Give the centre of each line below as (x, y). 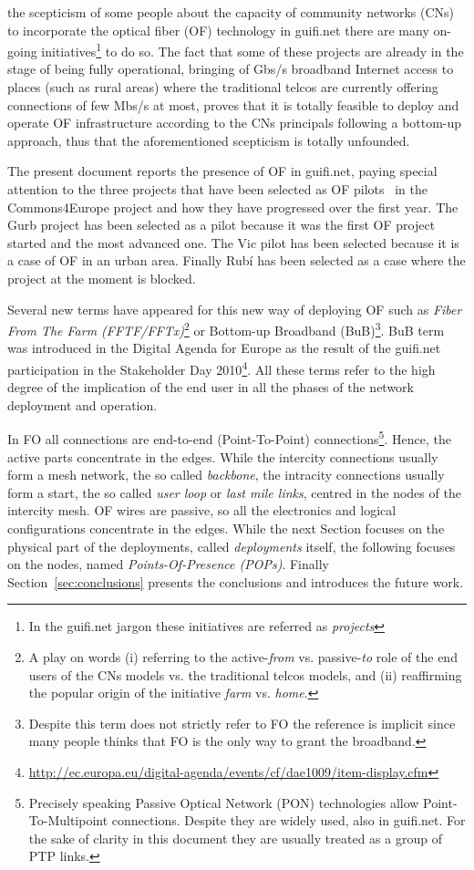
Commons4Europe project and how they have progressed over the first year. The (233, 207)
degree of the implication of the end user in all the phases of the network (211, 387)
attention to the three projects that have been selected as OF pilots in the (217, 189)
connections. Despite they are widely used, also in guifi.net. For (289, 820)
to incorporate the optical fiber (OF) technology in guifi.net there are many (218, 30)
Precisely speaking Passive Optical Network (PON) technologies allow (224, 802)
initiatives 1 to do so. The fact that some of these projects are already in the (252, 50)
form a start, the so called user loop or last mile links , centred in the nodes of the (234, 492)
